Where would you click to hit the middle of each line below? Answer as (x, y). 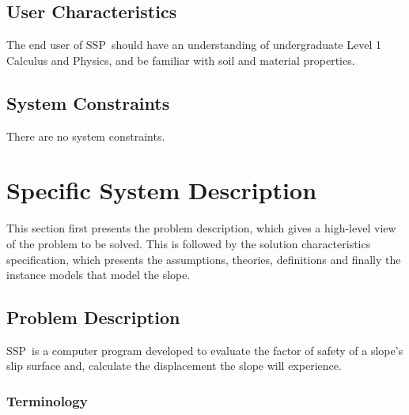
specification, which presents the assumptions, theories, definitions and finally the (204, 259)
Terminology (47, 401)
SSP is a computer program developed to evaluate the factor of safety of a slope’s (205, 350)
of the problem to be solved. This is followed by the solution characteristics (189, 243)
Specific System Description (162, 190)
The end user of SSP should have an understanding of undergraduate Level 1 (194, 45)
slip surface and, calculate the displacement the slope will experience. (174, 366)
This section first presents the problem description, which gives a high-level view (201, 228)
